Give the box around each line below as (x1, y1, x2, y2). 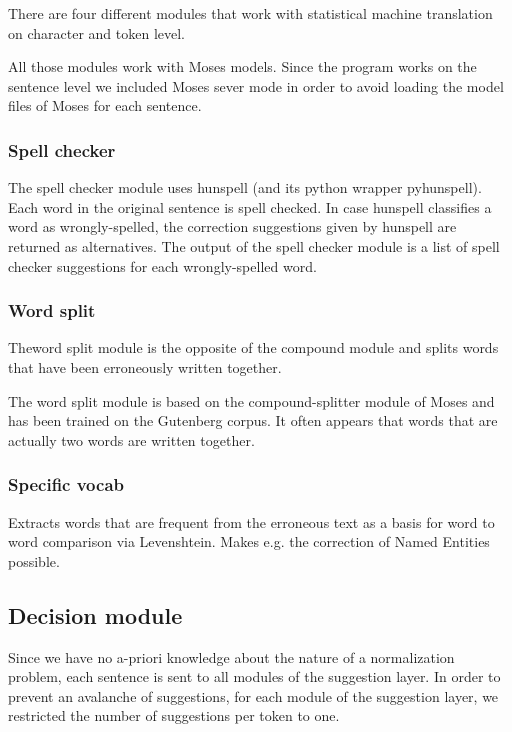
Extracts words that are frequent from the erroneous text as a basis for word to (8, 511, 495, 532)
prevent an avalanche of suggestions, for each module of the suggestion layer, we (8, 685, 499, 706)
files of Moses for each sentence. (8, 95, 202, 116)
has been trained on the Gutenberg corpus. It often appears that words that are (8, 410, 498, 431)
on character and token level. (8, 22, 186, 43)
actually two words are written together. (8, 429, 255, 450)
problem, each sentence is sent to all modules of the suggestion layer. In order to (8, 666, 501, 687)
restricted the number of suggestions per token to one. (8, 705, 340, 726)
